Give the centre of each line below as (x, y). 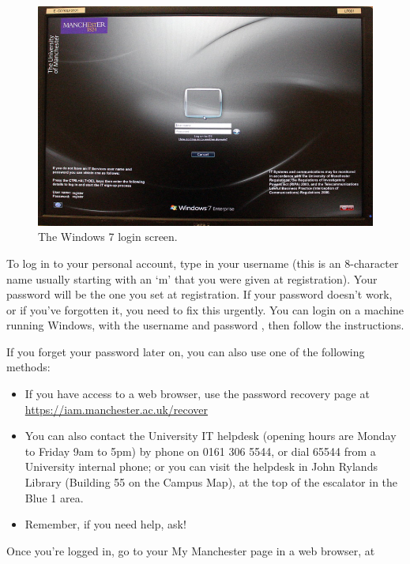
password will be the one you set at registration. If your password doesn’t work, (199, 294)
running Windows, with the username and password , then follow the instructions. (205, 325)
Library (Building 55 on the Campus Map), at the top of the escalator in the (211, 482)
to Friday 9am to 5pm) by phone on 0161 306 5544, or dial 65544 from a (200, 451)
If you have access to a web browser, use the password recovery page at (197, 394)
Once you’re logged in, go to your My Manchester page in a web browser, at (191, 550)
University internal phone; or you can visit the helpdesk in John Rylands (201, 466)
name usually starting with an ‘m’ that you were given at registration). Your (192, 278)
